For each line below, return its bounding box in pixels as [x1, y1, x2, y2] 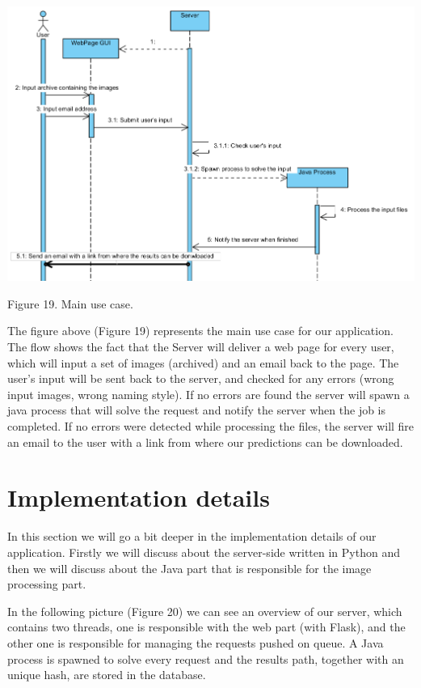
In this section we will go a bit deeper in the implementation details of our [7, 528, 377, 545]
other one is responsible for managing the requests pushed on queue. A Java [7, 634, 384, 651]
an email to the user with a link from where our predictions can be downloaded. [7, 433, 403, 450]
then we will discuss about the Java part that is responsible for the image [7, 559, 372, 576]
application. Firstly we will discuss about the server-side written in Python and [7, 543, 400, 560]
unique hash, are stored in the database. [7, 666, 206, 683]
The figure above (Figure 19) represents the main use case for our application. [7, 322, 394, 339]
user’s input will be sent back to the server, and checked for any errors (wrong [7, 370, 394, 387]
